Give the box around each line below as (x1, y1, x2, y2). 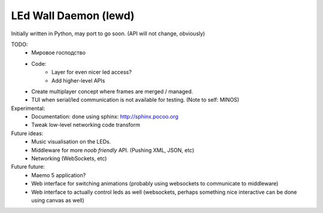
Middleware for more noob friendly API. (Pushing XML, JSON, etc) (31, 147, 194, 154)
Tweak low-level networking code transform (31, 121, 141, 129)
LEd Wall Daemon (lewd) (11, 9, 135, 22)
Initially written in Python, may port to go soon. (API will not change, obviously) (11, 30, 206, 37)
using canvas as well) (31, 196, 85, 203)
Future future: (11, 163, 45, 171)
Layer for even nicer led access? (51, 69, 132, 76)
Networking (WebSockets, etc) (31, 155, 107, 162)
